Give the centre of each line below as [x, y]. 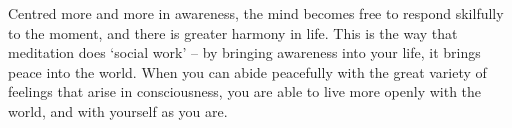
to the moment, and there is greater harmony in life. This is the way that [233, 32]
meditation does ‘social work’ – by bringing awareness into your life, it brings [244, 52]
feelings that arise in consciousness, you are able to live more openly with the [245, 91]
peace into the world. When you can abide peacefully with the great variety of [247, 71]
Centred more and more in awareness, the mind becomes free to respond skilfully [256, 13]
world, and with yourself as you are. [118, 110]
